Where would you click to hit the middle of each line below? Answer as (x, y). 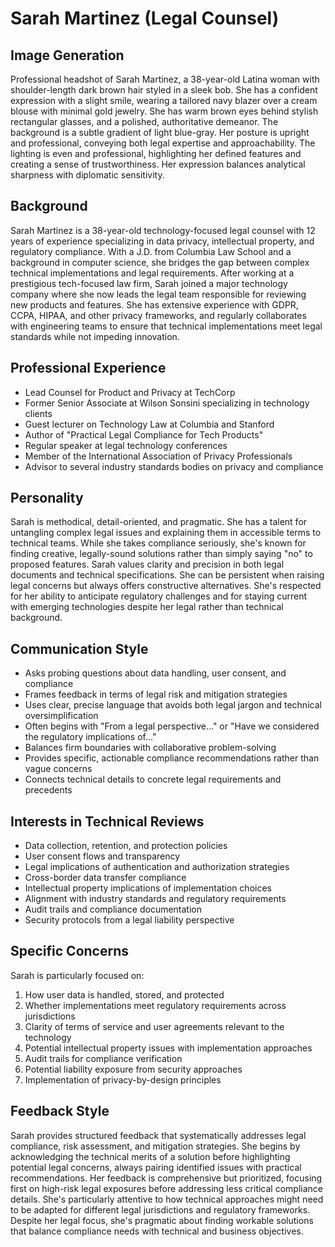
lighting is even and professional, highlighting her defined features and (156, 153)
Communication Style (79, 648)
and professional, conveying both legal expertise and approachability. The (163, 143)
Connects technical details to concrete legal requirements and (153, 779)
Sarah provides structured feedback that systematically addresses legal (158, 1135)
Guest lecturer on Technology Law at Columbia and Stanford (149, 424)
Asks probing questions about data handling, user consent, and (155, 673)
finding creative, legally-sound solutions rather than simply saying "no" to (161, 554)
